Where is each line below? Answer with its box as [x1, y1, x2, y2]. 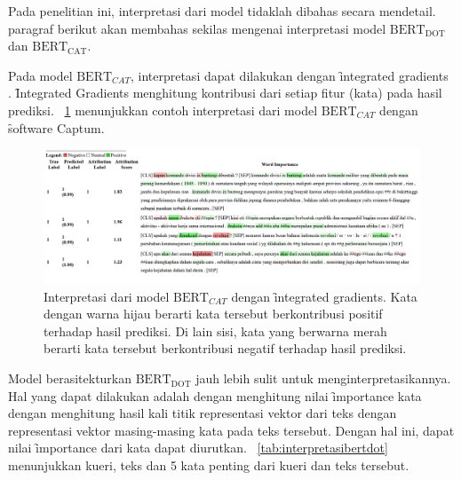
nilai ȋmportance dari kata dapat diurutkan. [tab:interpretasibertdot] [8, 438, 388, 457]
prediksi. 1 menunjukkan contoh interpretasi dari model [8, 100, 318, 119]
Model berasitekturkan [8, 369, 132, 388]
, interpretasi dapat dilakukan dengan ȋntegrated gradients [130, 66, 449, 84]
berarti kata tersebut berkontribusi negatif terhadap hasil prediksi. [44, 339, 407, 358]
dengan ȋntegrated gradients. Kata [231, 287, 417, 305]
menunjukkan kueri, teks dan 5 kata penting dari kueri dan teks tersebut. [8, 456, 409, 475]
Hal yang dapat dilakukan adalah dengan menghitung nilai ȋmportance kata [8, 386, 422, 405]
